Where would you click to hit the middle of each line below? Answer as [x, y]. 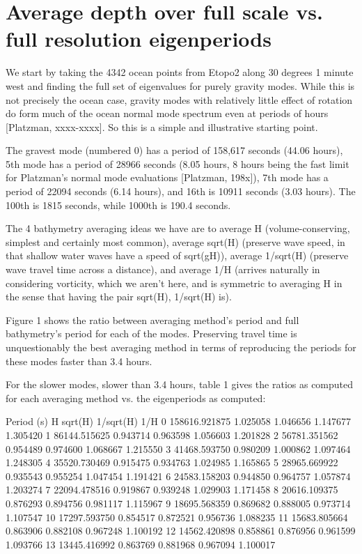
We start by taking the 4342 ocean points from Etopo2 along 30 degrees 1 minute [180, 72]
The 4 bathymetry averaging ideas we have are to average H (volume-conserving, [178, 228]
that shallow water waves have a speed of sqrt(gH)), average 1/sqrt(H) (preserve [177, 255]
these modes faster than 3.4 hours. [79, 361]
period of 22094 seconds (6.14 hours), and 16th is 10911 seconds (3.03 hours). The [181, 191]
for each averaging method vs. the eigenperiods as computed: [136, 398]
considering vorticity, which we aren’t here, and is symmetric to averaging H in [174, 283]
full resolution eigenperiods [139, 39]
